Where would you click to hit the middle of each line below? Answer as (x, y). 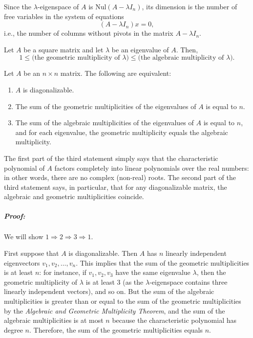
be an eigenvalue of (140, 49)
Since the (18, 6)
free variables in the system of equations (64, 16)
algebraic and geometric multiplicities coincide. (74, 196)
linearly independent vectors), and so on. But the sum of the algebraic (109, 291)
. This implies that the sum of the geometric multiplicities (163, 262)
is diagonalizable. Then (103, 253)
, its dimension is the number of (190, 6)
